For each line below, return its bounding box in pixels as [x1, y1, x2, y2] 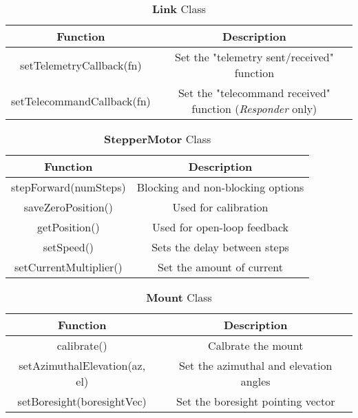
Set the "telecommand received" [178, 85, 330, 101]
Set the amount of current [158, 259, 283, 275]
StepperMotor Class [103, 131, 211, 147]
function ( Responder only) [191, 101, 317, 116]
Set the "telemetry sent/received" [174, 49, 334, 65]
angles [240, 373, 271, 389]
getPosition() [37, 219, 100, 235]
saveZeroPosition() [23, 199, 114, 215]
